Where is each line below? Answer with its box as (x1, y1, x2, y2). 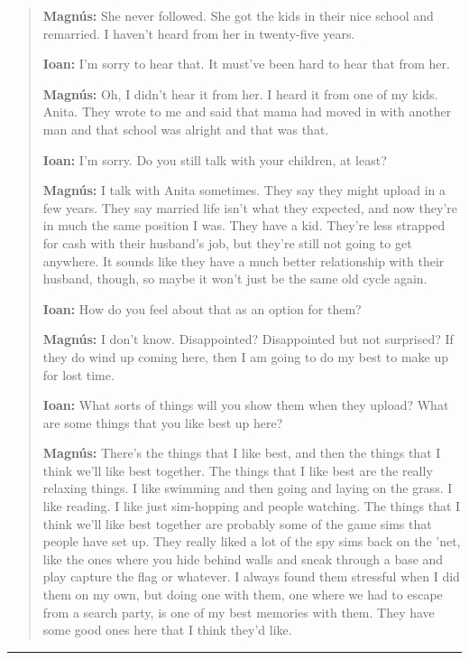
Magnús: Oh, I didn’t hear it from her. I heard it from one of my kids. (42, 84, 438, 103)
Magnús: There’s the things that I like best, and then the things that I (42, 443, 441, 462)
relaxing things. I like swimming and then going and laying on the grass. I (42, 479, 453, 497)
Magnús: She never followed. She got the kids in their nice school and (42, 6, 434, 24)
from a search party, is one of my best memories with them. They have (42, 602, 435, 621)
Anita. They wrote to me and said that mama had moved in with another (42, 102, 452, 121)
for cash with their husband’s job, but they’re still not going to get (42, 233, 412, 252)
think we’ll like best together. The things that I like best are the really (42, 460, 433, 479)
